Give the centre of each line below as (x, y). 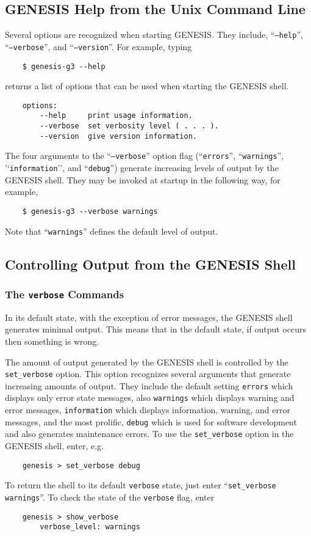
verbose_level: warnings (90, 527)
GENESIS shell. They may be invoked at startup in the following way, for (143, 179)
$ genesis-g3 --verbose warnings (90, 211)
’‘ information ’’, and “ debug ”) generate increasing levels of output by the (142, 168)
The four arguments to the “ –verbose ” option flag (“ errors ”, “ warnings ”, (145, 156)
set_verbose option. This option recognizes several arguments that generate (148, 374)
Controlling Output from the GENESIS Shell (150, 264)
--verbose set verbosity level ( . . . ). (129, 126)
